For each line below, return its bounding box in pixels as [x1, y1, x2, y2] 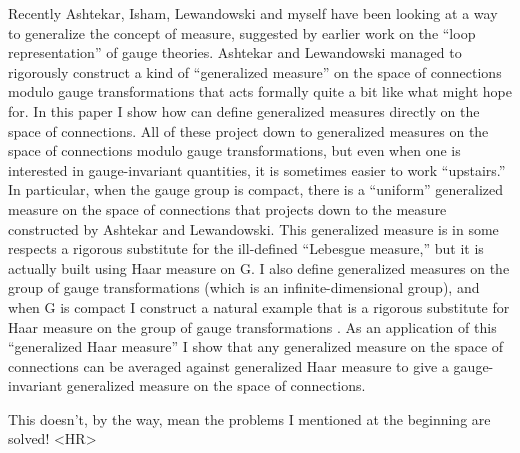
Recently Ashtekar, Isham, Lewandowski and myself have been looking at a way [8, 3, 498, 23]
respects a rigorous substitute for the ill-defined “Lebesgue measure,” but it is [8, 238, 484, 259]
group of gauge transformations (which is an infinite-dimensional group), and [8, 277, 480, 298]
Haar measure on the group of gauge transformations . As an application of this [8, 316, 497, 337]
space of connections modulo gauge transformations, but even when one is [8, 140, 461, 161]
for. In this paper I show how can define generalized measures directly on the [8, 100, 480, 121]
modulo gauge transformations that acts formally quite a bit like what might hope [8, 81, 512, 102]
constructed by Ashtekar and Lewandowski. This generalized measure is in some [8, 218, 499, 239]
